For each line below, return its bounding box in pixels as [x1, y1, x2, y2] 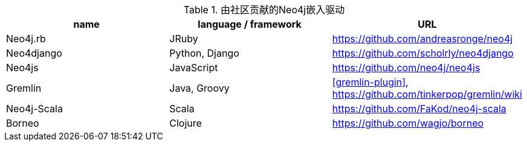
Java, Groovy [169, 82, 230, 94]
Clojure [169, 117, 202, 129]
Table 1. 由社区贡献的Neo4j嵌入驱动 [183, 4, 345, 16]
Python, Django [169, 47, 239, 59]
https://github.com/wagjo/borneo [332, 117, 484, 129]
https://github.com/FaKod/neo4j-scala [332, 103, 506, 115]
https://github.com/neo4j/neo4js [332, 62, 480, 74]
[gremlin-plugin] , [332, 76, 409, 88]
